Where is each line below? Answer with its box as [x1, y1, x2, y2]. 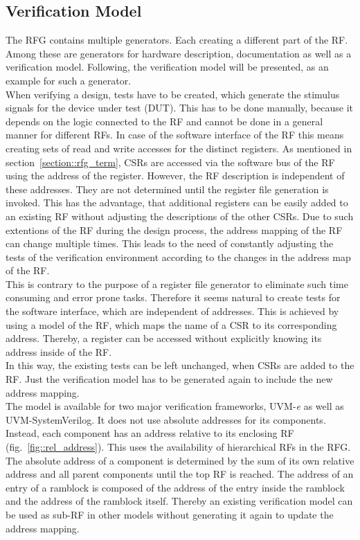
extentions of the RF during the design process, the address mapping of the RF [6, 222, 343, 237]
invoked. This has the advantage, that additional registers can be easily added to [6, 195, 348, 210]
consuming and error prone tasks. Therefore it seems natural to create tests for [6, 290, 341, 305]
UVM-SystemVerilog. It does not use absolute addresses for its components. [6, 412, 326, 426]
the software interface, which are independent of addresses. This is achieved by [6, 304, 339, 318]
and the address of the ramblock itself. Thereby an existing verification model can [6, 494, 353, 508]
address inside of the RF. [6, 344, 112, 359]
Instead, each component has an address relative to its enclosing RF [6, 426, 294, 440]
